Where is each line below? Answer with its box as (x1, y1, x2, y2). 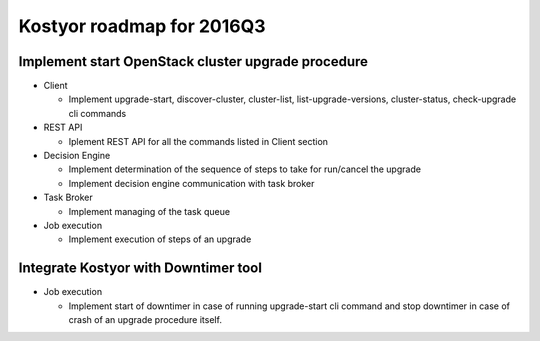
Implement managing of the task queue (68, 205, 230, 217)
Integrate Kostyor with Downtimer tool (18, 260, 262, 277)
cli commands (68, 107, 127, 119)
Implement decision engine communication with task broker (68, 177, 315, 189)
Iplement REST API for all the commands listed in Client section (68, 135, 329, 147)
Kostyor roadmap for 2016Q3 (18, 15, 266, 37)
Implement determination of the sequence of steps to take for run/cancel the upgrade (68, 163, 422, 175)
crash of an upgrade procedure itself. (68, 314, 222, 326)
